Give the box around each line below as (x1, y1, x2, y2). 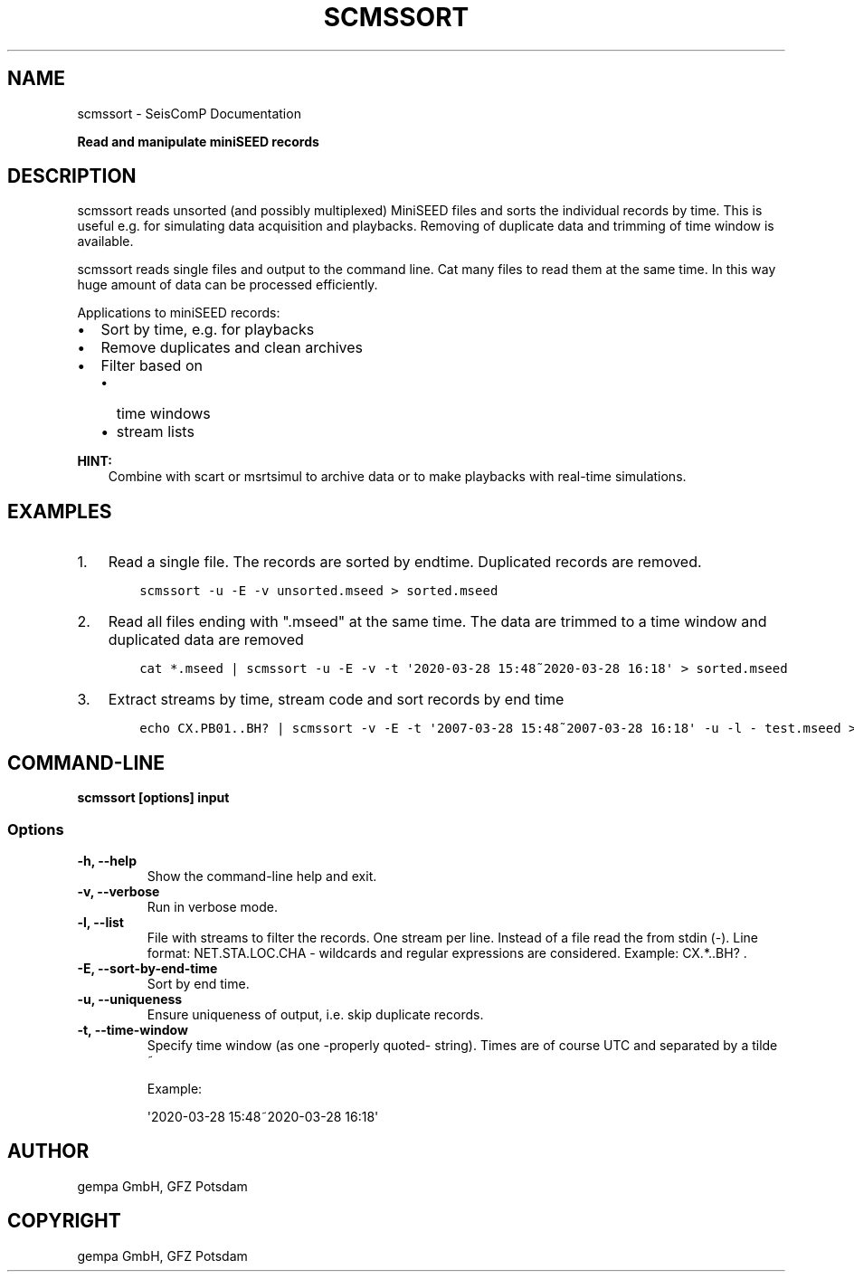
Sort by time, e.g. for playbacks (100, 320, 315, 339)
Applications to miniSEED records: (77, 305, 280, 321)
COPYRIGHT (7, 1209, 121, 1233)
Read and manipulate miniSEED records (77, 133, 319, 149)
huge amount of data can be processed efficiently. (77, 277, 378, 293)
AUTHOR (7, 1140, 90, 1163)
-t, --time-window (77, 1021, 188, 1037)
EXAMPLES (7, 499, 112, 523)
